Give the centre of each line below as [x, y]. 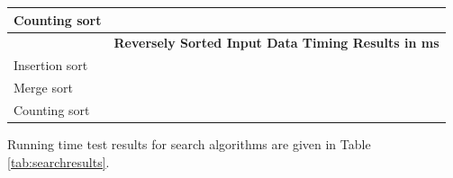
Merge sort [43, 88]
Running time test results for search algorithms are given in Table [189, 143]
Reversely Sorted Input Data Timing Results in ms [276, 43]
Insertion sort [51, 65]
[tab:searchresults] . [59, 161]
